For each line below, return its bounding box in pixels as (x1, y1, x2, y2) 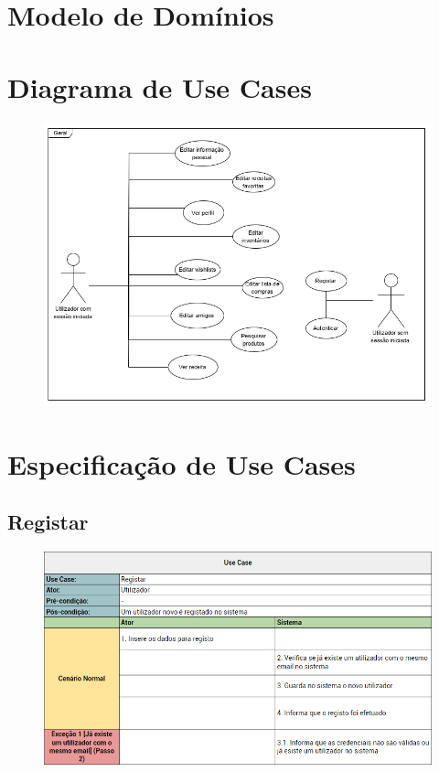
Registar (7, 508, 89, 536)
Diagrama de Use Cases (7, 68, 312, 105)
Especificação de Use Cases (7, 445, 356, 482)
